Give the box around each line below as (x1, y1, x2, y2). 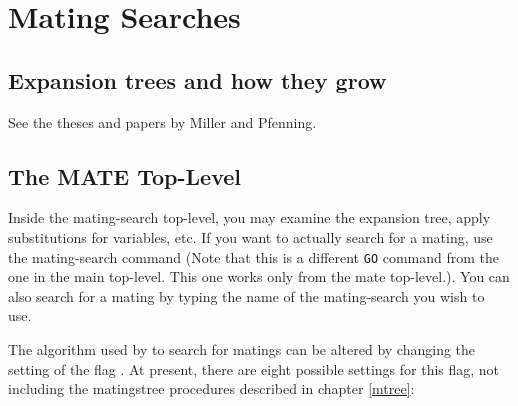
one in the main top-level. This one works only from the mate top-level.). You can (8, 266, 510, 287)
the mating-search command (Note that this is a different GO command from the (8, 246, 500, 267)
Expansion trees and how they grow (8, 64, 387, 95)
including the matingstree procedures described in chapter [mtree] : (8, 378, 415, 399)
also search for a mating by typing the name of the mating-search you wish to (8, 285, 485, 306)
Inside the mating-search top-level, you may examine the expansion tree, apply (8, 207, 491, 228)
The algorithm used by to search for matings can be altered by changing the (8, 339, 476, 359)
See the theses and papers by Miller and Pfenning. (8, 111, 317, 132)
